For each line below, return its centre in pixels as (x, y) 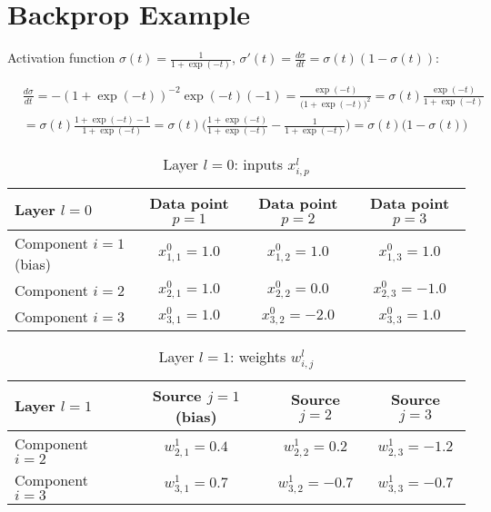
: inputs (258, 164)
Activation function (61, 58)
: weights (258, 357)
